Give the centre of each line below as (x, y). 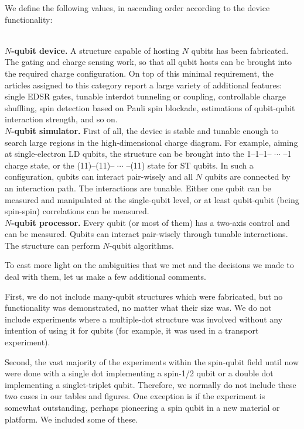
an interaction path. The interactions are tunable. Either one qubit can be (138, 188)
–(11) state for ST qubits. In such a (190, 165)
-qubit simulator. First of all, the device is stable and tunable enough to (145, 130)
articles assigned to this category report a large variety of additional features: (144, 85)
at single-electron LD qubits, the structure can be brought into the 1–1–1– (138, 154)
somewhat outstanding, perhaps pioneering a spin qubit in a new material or (142, 407)
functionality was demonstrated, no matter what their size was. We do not (138, 308)
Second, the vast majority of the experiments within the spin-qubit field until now (152, 361)
